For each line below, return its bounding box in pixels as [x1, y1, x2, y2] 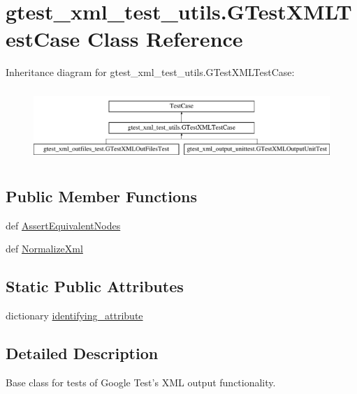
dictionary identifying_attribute [6, 308, 143, 323]
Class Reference [87, 24, 243, 53]
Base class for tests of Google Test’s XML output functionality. [6, 375, 276, 390]
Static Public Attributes [6, 275, 184, 297]
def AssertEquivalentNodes [6, 218, 121, 232]
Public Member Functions [6, 185, 197, 207]
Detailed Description [6, 342, 159, 364]
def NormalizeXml [6, 241, 83, 256]
